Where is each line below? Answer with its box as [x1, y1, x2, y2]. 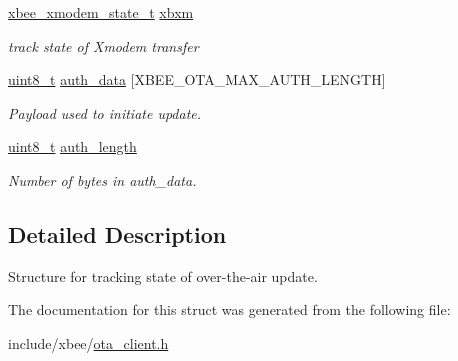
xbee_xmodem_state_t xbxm [8, 2, 194, 22]
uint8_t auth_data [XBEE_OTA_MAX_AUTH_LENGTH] [8, 69, 386, 90]
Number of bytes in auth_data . [8, 169, 197, 190]
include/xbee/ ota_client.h [8, 332, 169, 353]
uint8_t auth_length [8, 136, 137, 157]
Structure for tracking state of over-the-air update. [8, 265, 318, 286]
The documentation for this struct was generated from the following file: [8, 299, 451, 320]
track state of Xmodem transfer [8, 35, 199, 56]
